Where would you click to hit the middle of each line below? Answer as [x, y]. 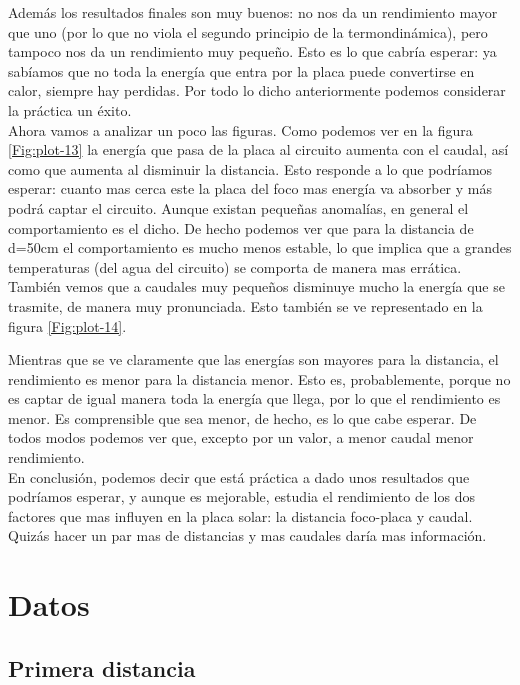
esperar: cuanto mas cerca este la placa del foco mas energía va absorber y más [250, 188]
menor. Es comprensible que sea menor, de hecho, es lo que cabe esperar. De [242, 417]
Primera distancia [102, 667]
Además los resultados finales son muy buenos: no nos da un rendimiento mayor [253, 12]
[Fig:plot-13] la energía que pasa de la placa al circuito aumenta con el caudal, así [258, 149]
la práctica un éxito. [70, 109]
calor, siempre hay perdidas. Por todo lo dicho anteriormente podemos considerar [257, 90]
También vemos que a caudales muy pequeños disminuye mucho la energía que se [256, 286]
